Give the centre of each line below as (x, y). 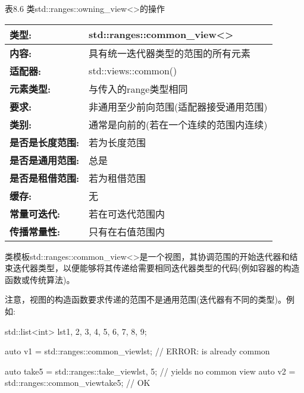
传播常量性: (35, 231)
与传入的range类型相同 (138, 89)
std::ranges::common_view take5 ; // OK (78, 383)
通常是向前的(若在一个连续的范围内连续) (178, 124)
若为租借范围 (117, 178)
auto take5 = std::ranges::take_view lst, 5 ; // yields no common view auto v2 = (150, 371)
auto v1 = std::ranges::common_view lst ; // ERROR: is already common (137, 351)
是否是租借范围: (45, 178)
